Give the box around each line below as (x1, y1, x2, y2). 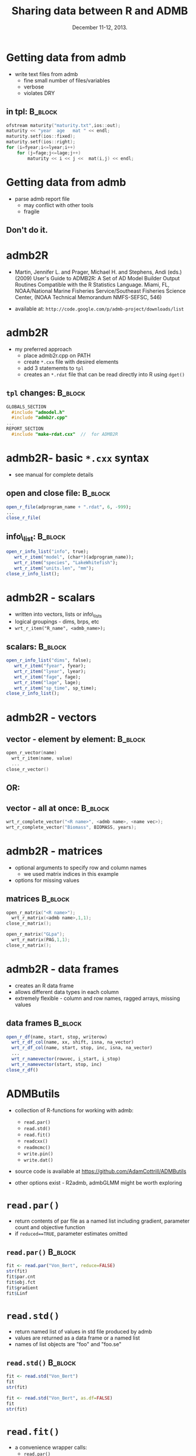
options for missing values (14, 876, 80, 884)
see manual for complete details (14, 471, 94, 478)
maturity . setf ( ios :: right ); (6, 139, 76, 145)
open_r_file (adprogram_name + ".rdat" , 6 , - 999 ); (6, 504, 132, 510)
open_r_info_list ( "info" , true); (6, 549, 89, 555)
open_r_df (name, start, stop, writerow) (6, 1034, 108, 1040)
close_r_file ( (6, 515, 42, 521)
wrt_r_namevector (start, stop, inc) (11, 1061, 102, 1067)
